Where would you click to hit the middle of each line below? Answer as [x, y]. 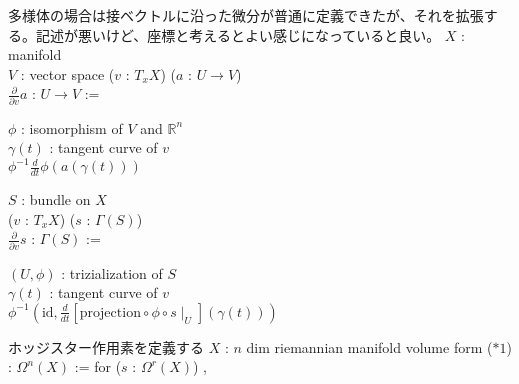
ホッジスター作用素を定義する [106, 346]
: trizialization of [112, 272]
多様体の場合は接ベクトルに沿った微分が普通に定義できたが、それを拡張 [246, 15]
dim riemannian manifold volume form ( [369, 346]
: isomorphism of [72, 127]
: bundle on [56, 199]
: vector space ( [67, 73]
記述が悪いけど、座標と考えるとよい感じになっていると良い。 [238, 34]
